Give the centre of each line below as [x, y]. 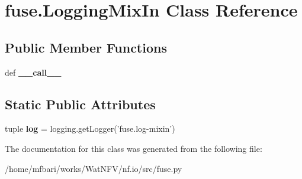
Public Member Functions [86, 47]
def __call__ [33, 72]
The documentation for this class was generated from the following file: [134, 148]
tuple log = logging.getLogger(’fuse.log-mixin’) [90, 128]
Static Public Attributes [80, 104]
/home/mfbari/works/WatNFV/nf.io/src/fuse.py [94, 168]
